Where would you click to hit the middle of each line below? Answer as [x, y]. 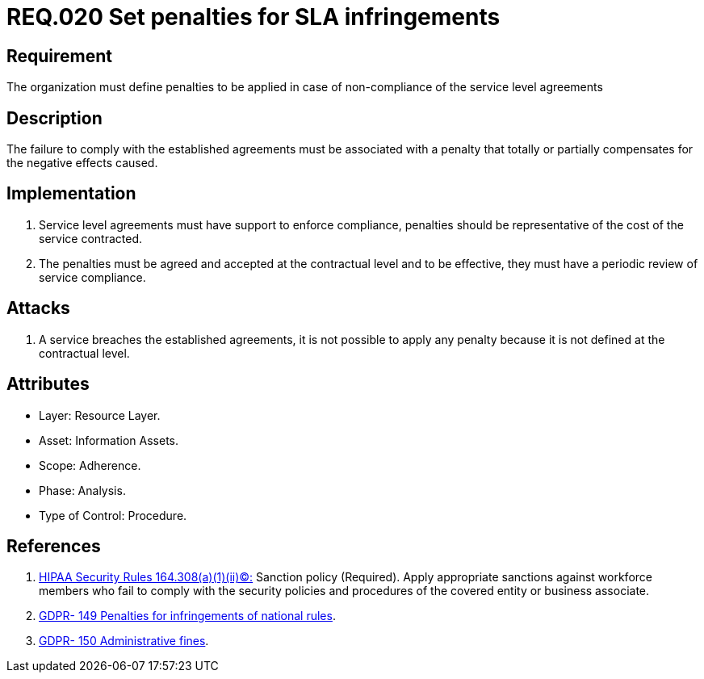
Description [54, 118]
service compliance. [92, 277]
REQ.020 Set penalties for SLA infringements [254, 17]
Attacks [38, 308]
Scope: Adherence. [90, 465]
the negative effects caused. [82, 163]
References [54, 546]
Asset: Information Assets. [109, 440]
